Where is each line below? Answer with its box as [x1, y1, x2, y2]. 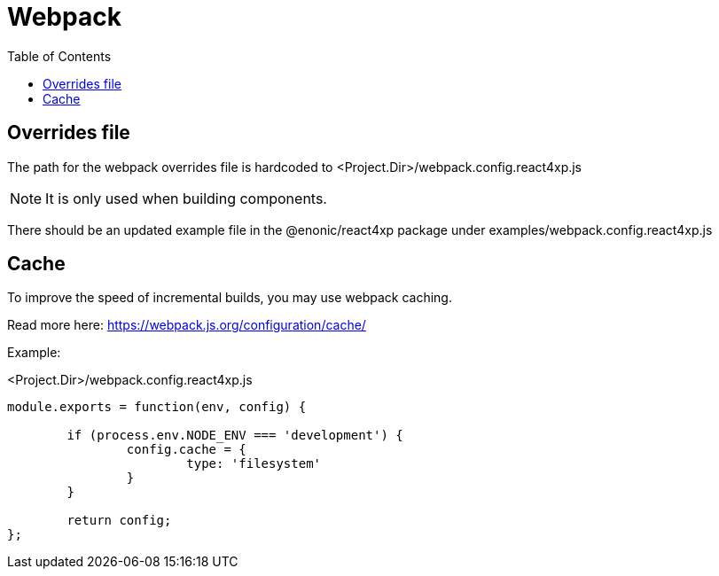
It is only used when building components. [45, 189, 327, 207]
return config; [66, 513, 172, 528]
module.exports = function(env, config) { [7, 400, 307, 415]
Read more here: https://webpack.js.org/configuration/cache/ [7, 317, 366, 333]
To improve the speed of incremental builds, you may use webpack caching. [7, 290, 452, 306]
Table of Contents [7, 48, 112, 64]
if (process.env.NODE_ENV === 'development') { [66, 428, 403, 443]
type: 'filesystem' [186, 456, 322, 471]
